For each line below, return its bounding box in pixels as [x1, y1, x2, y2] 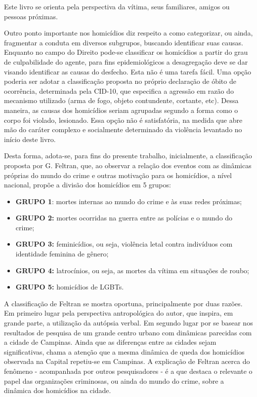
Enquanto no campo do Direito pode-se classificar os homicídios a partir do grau [4, 47, 248, 57]
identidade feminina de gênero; [15, 249, 109, 259]
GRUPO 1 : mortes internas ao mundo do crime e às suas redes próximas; [15, 196, 242, 206]
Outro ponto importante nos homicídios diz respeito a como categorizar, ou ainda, [4, 28, 253, 38]
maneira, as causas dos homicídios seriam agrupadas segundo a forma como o [4, 105, 238, 115]
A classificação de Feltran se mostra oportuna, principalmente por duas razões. [4, 298, 243, 308]
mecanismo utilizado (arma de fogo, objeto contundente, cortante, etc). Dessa [4, 95, 239, 106]
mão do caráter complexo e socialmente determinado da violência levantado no [4, 124, 242, 135]
